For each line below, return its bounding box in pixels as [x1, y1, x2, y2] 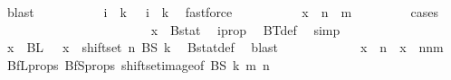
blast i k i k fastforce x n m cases [6, 3, 438, 21]
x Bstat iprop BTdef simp [150, 20, 341, 39]
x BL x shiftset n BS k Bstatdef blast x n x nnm [6, 38, 444, 57]
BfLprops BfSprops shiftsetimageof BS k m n [6, 55, 270, 74]
